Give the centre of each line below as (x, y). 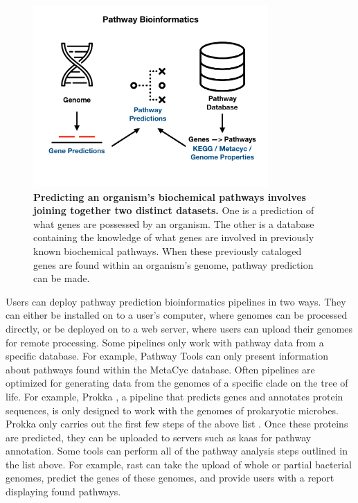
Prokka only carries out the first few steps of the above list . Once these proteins (177, 424)
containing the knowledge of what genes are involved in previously (174, 237)
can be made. (62, 278)
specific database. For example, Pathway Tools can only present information (167, 356)
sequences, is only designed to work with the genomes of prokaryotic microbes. (172, 410)
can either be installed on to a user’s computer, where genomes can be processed (177, 315)
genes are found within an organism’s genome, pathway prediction (173, 264)
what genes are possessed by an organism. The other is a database (174, 223)
